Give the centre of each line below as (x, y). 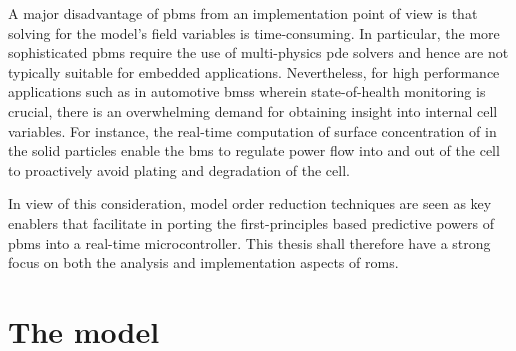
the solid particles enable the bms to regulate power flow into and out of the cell (254, 150)
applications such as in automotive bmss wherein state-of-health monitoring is (247, 91)
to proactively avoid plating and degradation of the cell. (179, 169)
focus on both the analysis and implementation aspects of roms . (203, 262)
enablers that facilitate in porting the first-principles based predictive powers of (251, 222)
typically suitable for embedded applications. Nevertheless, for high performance (254, 71)
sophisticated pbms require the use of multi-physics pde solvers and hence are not (258, 52)
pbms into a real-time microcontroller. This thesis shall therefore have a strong (249, 242)
